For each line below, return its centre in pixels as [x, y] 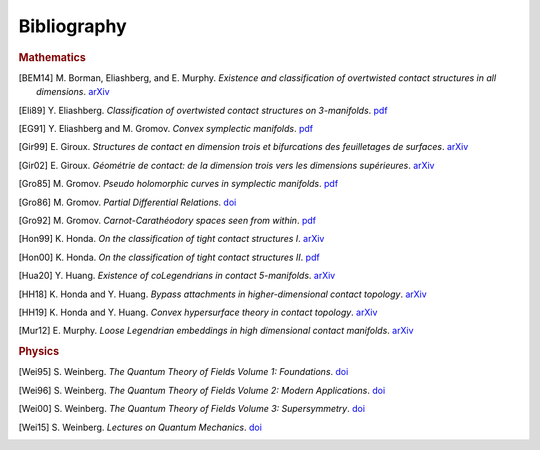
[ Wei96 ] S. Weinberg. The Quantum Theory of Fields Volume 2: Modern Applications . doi [202, 390]
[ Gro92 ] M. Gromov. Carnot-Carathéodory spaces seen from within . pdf [167, 220]
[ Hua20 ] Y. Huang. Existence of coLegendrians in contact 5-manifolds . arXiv [177, 276]
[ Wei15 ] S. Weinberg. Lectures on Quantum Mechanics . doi [140, 427]
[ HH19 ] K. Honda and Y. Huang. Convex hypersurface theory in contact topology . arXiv [198, 312]
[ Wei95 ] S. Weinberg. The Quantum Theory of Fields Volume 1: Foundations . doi [183, 372]
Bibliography [72, 26]
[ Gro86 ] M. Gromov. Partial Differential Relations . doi [127, 202]
